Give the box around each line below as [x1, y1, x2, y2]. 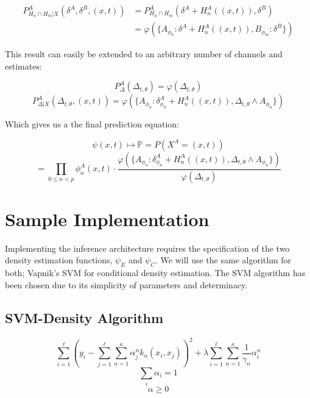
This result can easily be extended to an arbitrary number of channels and [5, 48, 283, 60]
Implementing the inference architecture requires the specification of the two [5, 241, 290, 254]
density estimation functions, [5, 254, 113, 266]
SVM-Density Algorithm [5, 308, 164, 327]
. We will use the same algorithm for [155, 254, 292, 266]
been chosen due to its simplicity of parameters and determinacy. [5, 278, 248, 291]
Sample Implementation [5, 206, 210, 231]
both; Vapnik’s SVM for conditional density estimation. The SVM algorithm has [5, 266, 306, 279]
